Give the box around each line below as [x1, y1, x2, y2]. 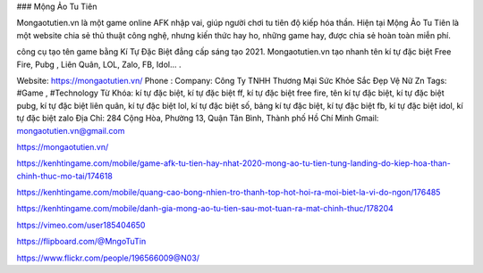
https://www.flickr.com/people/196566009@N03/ [16, 252, 200, 263]
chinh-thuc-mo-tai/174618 [16, 170, 114, 181]
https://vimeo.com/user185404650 [16, 219, 146, 230]
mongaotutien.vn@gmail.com [16, 125, 125, 136]
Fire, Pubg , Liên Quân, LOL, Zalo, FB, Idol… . [16, 59, 182, 70]
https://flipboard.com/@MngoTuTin [16, 236, 147, 247]
